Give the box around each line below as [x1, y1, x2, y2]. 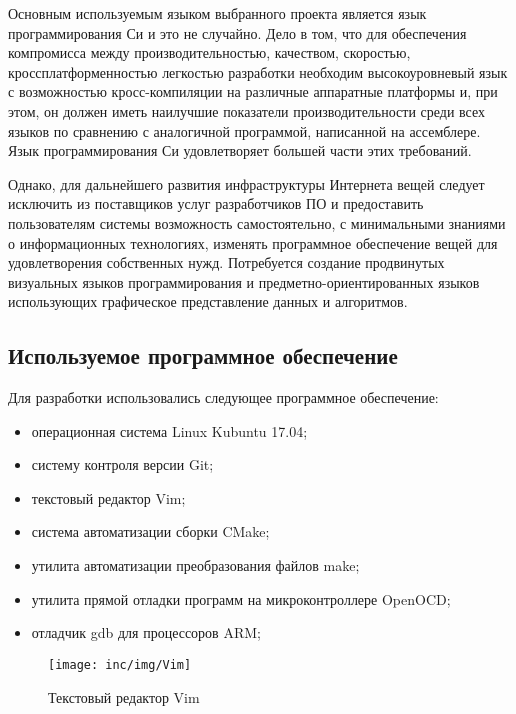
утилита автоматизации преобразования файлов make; [31, 555, 360, 576]
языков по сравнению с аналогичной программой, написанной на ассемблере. [8, 120, 481, 141]
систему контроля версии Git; [31, 454, 214, 475]
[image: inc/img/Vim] [48, 657, 192, 672]
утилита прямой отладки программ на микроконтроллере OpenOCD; [31, 588, 451, 609]
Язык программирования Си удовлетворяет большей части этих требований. [8, 140, 472, 161]
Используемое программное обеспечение [8, 340, 398, 371]
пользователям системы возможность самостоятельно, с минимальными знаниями [8, 212, 506, 233]
